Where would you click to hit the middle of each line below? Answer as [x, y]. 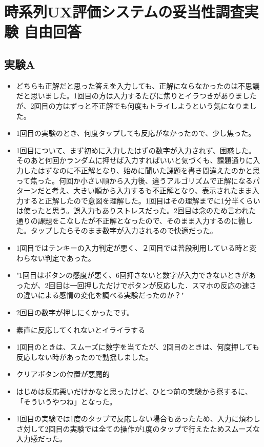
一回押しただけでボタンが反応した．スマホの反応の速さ [163, 285]
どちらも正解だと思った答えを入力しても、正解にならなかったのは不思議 [138, 85]
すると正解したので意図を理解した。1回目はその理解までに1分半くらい [142, 200]
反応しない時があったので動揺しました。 [84, 357]
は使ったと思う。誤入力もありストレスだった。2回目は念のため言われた [136, 210]
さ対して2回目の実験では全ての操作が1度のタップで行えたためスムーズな [138, 428]
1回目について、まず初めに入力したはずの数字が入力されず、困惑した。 [136, 150]
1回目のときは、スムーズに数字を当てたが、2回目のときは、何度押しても [138, 347]
